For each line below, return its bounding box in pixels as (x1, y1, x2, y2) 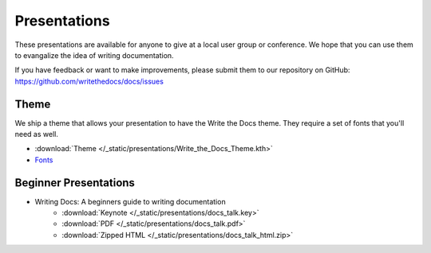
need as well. (14, 130, 59, 139)
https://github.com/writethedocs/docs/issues (14, 76, 164, 86)
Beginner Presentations (14, 176, 136, 189)
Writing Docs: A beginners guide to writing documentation (34, 197, 227, 206)
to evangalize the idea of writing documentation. (14, 50, 175, 60)
